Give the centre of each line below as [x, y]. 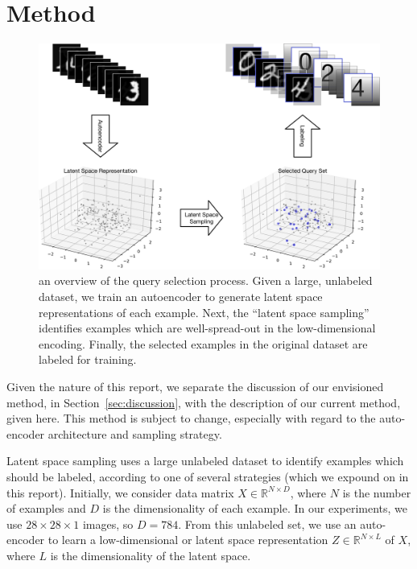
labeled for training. [88, 359]
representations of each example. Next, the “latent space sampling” [204, 312]
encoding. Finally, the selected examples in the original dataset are [203, 343]
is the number [377, 492]
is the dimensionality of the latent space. [151, 555]
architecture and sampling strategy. [135, 433]
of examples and [46, 508]
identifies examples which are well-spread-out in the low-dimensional [207, 328]
